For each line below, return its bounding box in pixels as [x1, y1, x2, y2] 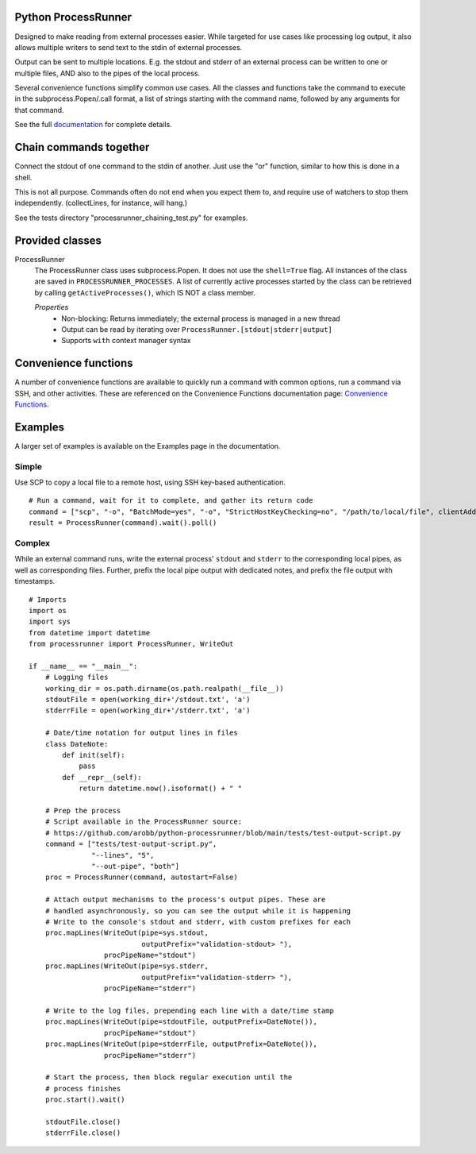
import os [29, 606, 67, 615]
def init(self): [62, 751, 125, 760]
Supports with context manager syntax [61, 336, 192, 345]
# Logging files [44, 673, 109, 682]
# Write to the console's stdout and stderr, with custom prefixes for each [44, 917, 351, 926]
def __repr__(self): [62, 773, 142, 782]
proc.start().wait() [44, 1095, 125, 1104]
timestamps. [14, 577, 56, 586]
